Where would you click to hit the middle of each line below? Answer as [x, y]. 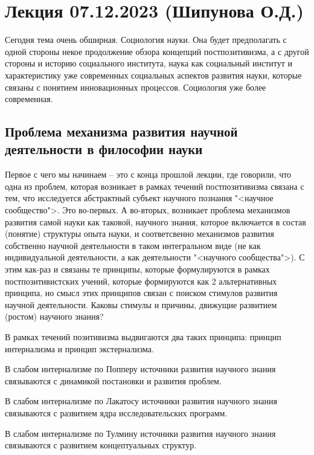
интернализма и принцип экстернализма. [79, 348]
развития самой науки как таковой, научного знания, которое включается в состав [155, 221]
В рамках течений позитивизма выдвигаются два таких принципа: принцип [143, 337]
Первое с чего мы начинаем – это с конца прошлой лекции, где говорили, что [148, 174]
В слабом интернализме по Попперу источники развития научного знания [140, 369]
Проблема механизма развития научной [121, 131]
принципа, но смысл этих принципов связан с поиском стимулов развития [141, 293]
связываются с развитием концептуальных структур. [101, 445]
